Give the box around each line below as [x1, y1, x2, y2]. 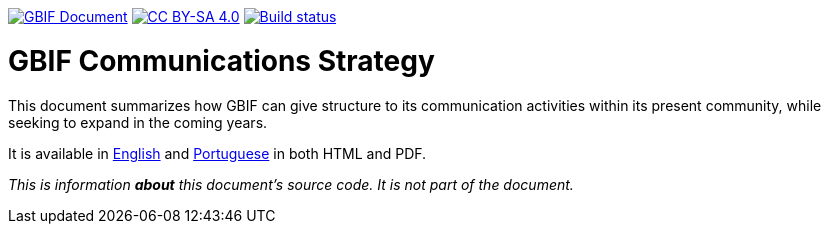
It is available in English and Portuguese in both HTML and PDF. [8, 144, 427, 162]
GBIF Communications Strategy [8, 43, 435, 78]
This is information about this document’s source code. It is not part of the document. [8, 175, 574, 193]
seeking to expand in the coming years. [8, 113, 268, 131]
